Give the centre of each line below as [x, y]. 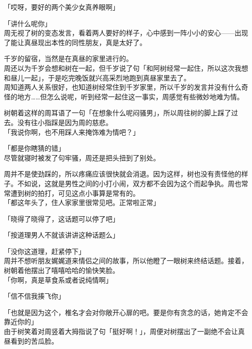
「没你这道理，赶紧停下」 [45, 251]
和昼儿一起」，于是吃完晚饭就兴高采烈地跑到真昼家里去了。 [97, 77]
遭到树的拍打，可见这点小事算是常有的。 [75, 193]
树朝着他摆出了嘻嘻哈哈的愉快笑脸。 [62, 270]
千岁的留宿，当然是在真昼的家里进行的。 [68, 58]
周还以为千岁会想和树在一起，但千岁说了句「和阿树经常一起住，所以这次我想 [126, 68]
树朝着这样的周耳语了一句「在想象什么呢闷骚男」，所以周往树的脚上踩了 [118, 113]
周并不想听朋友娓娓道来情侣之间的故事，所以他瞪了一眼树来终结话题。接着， [126, 261]
